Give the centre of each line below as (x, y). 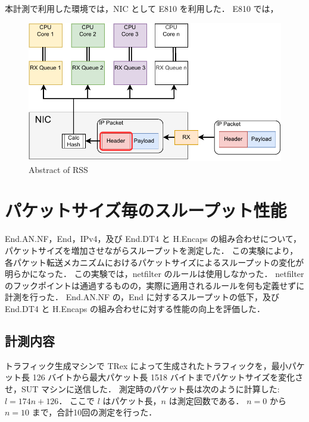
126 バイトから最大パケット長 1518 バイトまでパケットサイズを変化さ (168, 377)
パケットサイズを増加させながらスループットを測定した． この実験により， (152, 251)
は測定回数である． (206, 400)
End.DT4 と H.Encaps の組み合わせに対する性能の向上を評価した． (135, 308)
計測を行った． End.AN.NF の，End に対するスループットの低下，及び (142, 297)
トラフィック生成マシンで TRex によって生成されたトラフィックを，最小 (146, 365)
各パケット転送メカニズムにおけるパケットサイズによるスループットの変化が (154, 262)
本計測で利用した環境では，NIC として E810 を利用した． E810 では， (142, 8)
